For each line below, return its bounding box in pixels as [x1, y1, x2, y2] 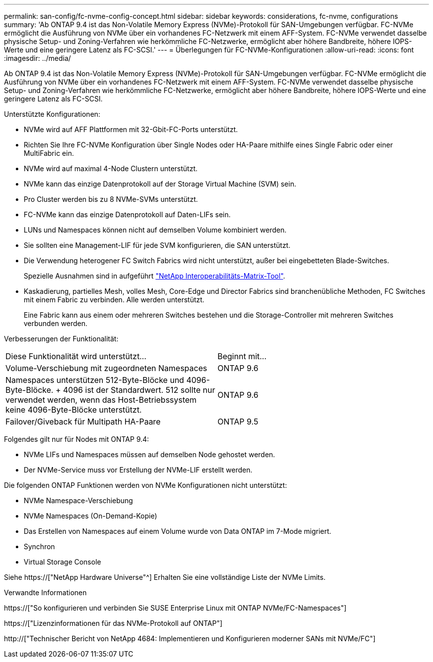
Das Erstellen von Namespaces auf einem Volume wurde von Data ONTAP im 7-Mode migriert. [24, 527, 332, 535]
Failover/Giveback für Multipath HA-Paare [5, 417, 161, 426]
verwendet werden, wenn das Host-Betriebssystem [5, 395, 197, 405]
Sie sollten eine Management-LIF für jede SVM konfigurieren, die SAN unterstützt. [24, 241, 291, 249]
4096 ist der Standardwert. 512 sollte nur [63, 385, 216, 395]
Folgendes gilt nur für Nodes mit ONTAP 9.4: [4, 435, 149, 443]
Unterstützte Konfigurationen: [4, 110, 100, 118]
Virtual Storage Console [24, 558, 101, 566]
